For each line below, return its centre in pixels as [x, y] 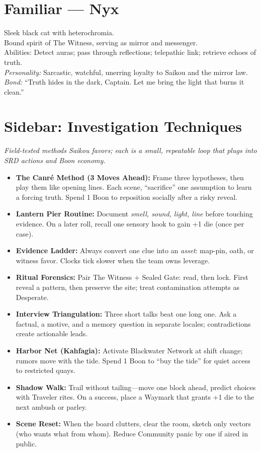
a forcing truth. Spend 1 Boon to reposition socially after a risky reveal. [126, 197]
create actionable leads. [52, 333]
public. [26, 443]
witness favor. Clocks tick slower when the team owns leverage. [113, 260]
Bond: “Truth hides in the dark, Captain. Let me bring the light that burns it [124, 82]
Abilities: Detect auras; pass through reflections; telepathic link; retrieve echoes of [130, 52]
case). [25, 233]
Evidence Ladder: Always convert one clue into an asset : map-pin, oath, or [135, 250]
